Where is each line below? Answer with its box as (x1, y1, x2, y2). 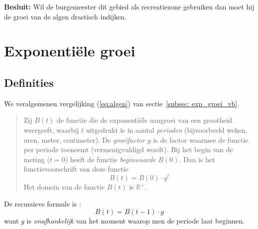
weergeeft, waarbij (23, 124, 79, 135)
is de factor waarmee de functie (153, 134, 249, 145)
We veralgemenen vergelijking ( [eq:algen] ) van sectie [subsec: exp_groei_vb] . (4, 98, 240, 108)
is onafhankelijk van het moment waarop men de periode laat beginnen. (26, 216, 245, 226)
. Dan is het (179, 154, 215, 164)
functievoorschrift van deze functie (23, 164, 129, 174)
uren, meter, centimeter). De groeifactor (23, 134, 145, 145)
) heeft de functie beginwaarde (65, 154, 156, 164)
